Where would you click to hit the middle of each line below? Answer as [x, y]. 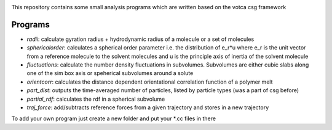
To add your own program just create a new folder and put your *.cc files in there [114, 118]
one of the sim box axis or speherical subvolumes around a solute [110, 73]
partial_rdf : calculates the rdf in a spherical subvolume [96, 99]
